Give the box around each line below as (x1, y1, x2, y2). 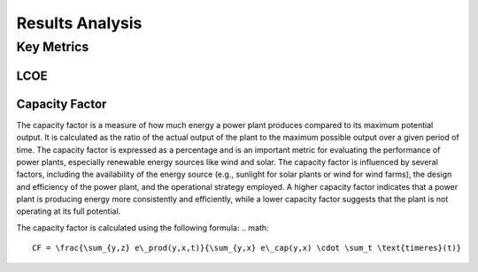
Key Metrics (16, 39, 89, 55)
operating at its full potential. (16, 206, 121, 216)
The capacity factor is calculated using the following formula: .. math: (16, 222, 269, 233)
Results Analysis (16, 13, 143, 33)
